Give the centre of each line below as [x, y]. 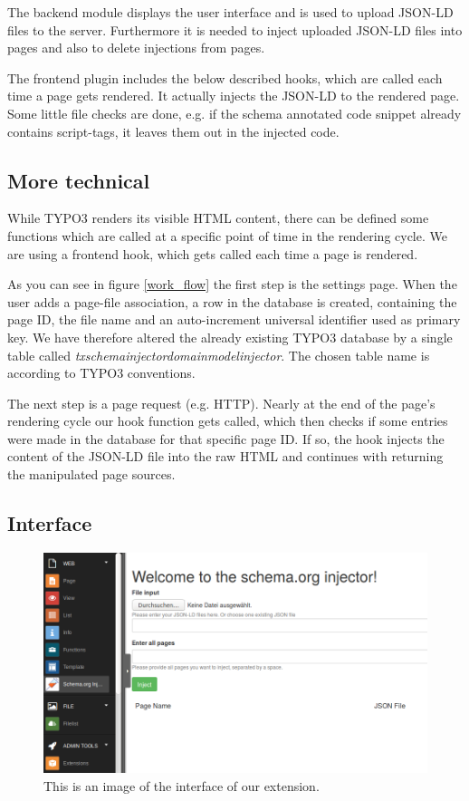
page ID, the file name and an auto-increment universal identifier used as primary [234, 319]
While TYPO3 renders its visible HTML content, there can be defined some [218, 218]
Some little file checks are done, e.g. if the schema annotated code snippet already [234, 113]
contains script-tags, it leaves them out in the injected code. [173, 131]
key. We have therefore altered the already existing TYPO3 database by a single [230, 337]
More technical [79, 180]
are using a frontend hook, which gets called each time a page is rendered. [213, 253]
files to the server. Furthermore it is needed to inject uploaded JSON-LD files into [235, 29]
